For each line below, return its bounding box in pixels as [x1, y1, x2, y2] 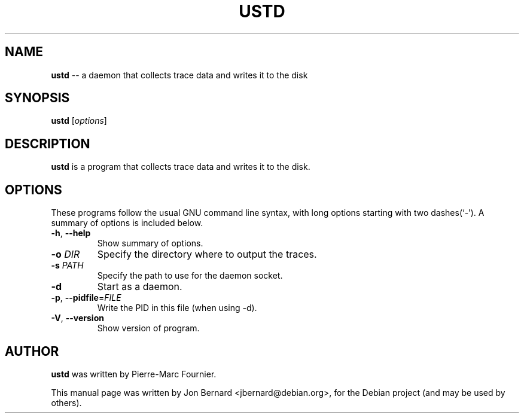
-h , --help [51, 228, 91, 239]
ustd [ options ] [51, 115, 107, 126]
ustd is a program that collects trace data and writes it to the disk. [51, 161, 310, 172]
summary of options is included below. [51, 218, 203, 228]
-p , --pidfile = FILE [51, 292, 121, 303]
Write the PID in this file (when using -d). [97, 303, 257, 313]
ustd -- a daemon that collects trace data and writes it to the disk [51, 69, 308, 80]
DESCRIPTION [5, 136, 90, 151]
